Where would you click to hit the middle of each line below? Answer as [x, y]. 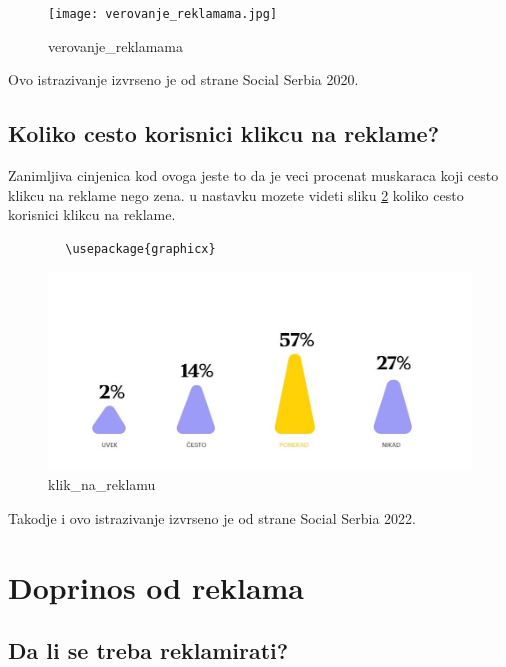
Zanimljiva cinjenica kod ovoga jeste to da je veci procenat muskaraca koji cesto [253, 175]
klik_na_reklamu [102, 484]
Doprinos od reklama [156, 586]
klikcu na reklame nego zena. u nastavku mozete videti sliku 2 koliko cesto [236, 194]
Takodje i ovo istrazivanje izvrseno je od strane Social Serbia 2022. [212, 517]
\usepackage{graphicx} [140, 248]
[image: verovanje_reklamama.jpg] [163, 14]
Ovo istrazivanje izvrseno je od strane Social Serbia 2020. [183, 79]
